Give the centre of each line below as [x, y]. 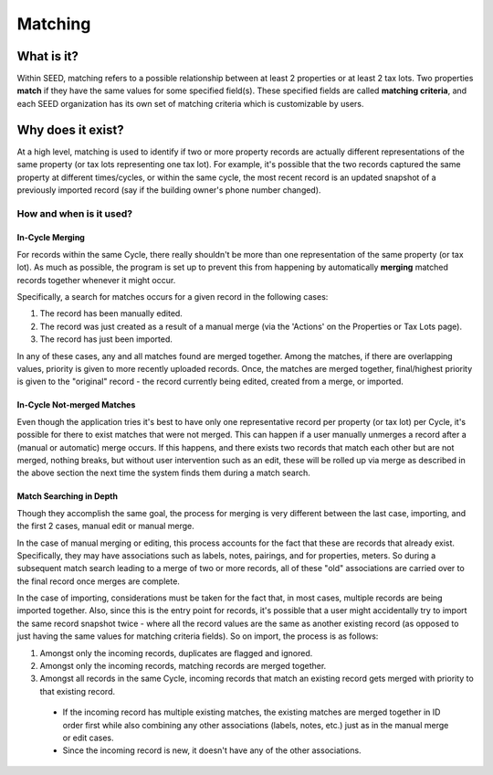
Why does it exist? [71, 129]
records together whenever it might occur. [96, 280]
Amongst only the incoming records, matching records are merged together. [183, 666]
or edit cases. [88, 738]
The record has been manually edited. [111, 313]
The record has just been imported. [106, 339]
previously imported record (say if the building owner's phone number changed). [169, 190]
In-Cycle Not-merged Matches [76, 405]
